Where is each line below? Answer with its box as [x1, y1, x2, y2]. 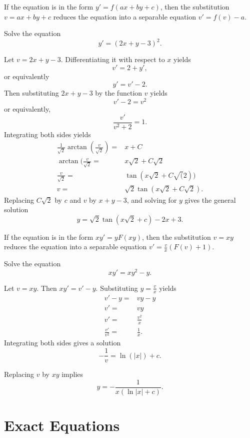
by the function [95, 88, 142, 98]
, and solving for [126, 194, 177, 205]
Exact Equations [4, 414, 120, 435]
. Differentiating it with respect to [60, 54, 165, 65]
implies [61, 369, 83, 379]
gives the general [184, 194, 236, 205]
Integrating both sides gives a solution [4, 337, 121, 348]
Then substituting [4, 88, 59, 98]
